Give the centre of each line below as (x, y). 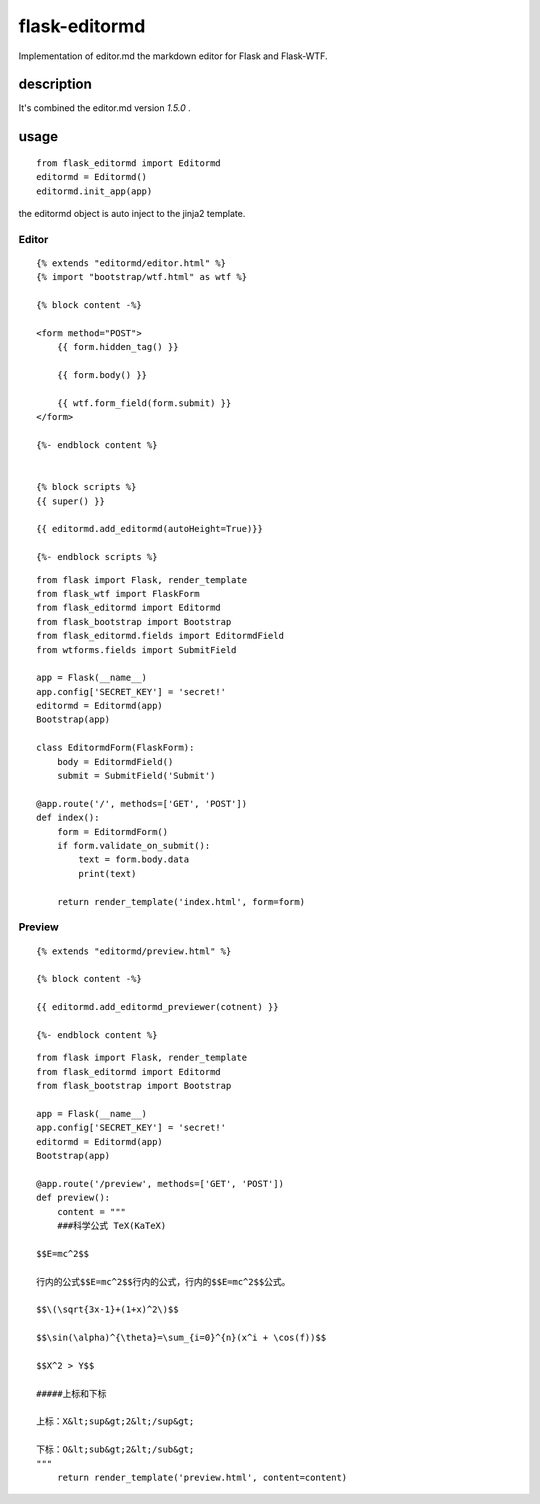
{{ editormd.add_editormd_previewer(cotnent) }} (157, 1007)
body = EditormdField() (115, 761)
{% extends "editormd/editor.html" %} (131, 263)
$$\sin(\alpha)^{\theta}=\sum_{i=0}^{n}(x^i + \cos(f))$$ (181, 1338)
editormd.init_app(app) (94, 191)
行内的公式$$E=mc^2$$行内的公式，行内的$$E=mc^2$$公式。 (163, 1281)
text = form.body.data (134, 859)
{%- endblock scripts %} (97, 557)
